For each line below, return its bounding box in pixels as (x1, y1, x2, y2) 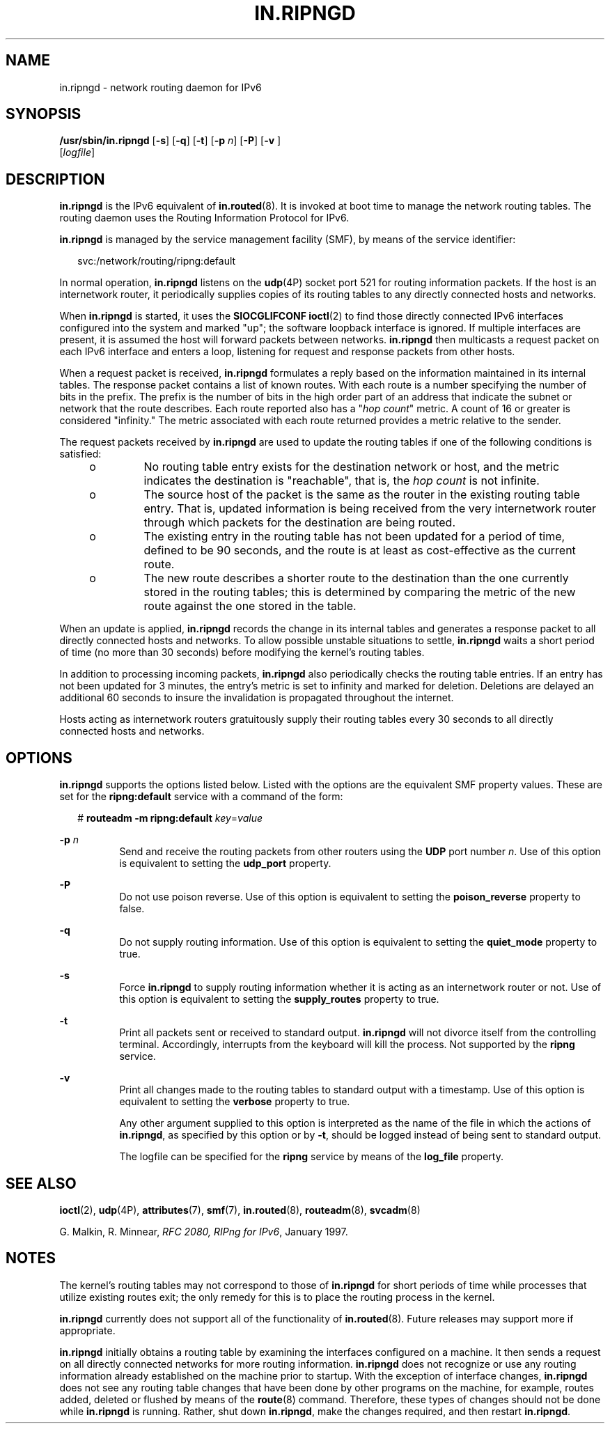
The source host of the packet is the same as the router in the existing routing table (143, 487, 580, 502)
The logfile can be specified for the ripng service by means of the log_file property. (119, 1150, 503, 1163)
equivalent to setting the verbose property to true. (119, 1095, 350, 1108)
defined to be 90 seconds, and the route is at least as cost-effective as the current (143, 543, 576, 558)
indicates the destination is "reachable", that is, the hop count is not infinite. (143, 474, 540, 488)
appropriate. (59, 1324, 116, 1336)
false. (119, 903, 145, 915)
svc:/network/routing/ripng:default (77, 255, 236, 267)
